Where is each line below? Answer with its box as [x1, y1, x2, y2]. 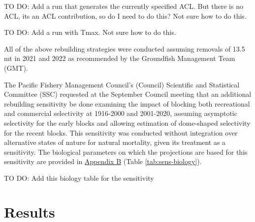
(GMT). [4, 62, 28, 73]
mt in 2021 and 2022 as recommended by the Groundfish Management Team [4, 53, 235, 63]
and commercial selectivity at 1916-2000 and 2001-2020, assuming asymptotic [4, 108, 237, 118]
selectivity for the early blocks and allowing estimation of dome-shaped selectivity [4, 117, 251, 128]
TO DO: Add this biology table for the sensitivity [4, 172, 154, 183]
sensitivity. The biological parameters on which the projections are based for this [4, 146, 248, 157]
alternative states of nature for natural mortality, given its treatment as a [4, 137, 226, 147]
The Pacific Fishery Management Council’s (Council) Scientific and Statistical [4, 79, 240, 89]
